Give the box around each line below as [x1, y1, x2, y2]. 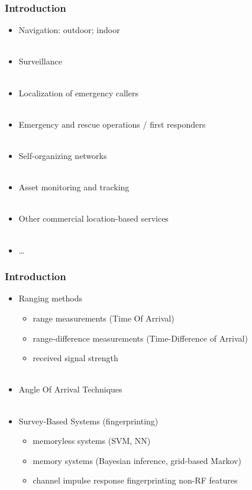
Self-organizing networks [18, 149, 107, 161]
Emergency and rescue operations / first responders [18, 118, 206, 130]
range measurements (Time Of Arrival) [33, 311, 175, 324]
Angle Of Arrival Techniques [18, 383, 122, 395]
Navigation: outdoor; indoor [18, 24, 120, 36]
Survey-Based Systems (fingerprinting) [18, 414, 159, 427]
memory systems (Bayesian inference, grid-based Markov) [33, 454, 241, 466]
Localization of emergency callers [18, 86, 138, 99]
